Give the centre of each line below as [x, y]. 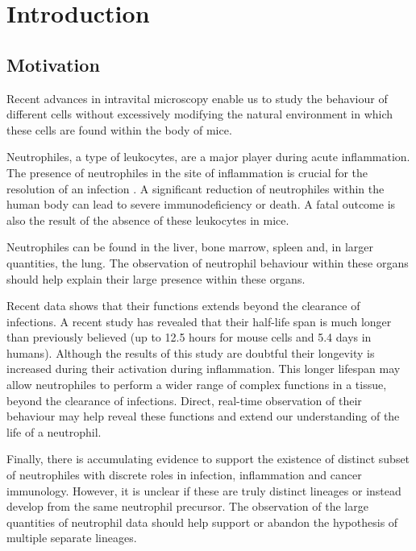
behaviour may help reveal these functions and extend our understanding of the [203, 416]
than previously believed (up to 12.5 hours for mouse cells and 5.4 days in [189, 337]
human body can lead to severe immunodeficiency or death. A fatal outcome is [201, 204]
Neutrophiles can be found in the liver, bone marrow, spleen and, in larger [190, 247]
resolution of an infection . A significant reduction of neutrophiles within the [196, 188]
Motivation [53, 64]
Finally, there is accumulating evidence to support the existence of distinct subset [208, 459]
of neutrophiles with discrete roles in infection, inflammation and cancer [184, 475]
